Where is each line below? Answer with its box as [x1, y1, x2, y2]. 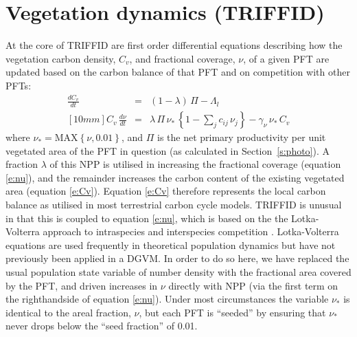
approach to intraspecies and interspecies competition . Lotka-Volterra [43, 224, 339, 239]
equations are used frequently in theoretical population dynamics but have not [5, 237, 336, 252]
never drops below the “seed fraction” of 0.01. [5, 318, 198, 333]
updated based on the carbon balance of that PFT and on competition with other [5, 65, 350, 79]
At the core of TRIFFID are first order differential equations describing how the [5, 38, 343, 52]
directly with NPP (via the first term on [168, 278, 338, 292]
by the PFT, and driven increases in [5, 278, 158, 292]
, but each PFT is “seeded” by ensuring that [139, 305, 326, 319]
